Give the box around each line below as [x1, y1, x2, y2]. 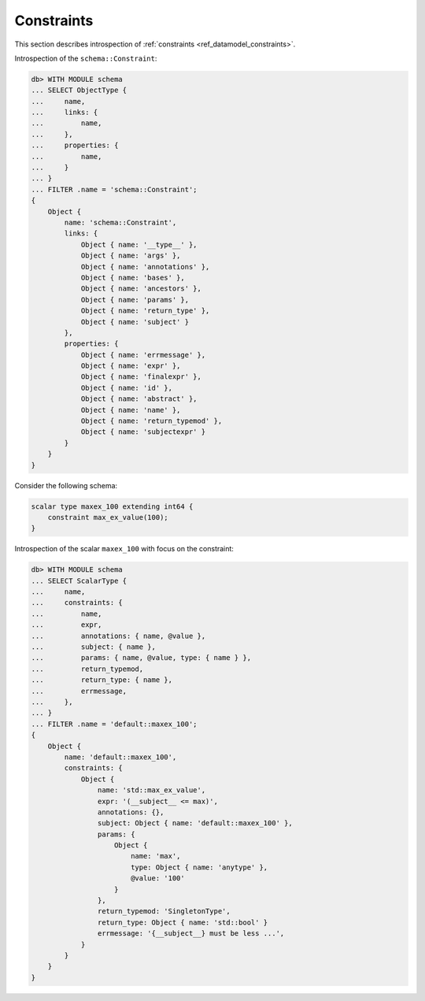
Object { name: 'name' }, [80, 406, 181, 414]
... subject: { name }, [31, 643, 157, 651]
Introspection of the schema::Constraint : [14, 54, 157, 63]
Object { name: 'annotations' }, [80, 262, 210, 271]
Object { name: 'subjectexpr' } [80, 428, 206, 436]
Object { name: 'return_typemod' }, [80, 417, 223, 425]
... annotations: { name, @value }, [31, 631, 206, 640]
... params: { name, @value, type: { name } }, [31, 654, 252, 662]
